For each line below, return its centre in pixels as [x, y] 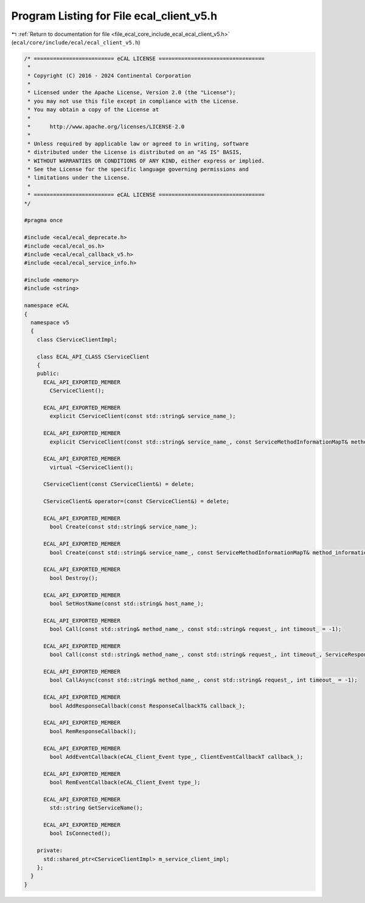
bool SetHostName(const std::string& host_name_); [127, 603]
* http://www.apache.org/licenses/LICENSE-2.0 [106, 127]
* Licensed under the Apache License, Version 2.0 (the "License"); [132, 92]
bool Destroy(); [74, 578]
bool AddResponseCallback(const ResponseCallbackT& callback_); [148, 706]
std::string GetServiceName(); [96, 808]
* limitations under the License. [79, 178]
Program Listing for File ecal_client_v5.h [114, 16]
